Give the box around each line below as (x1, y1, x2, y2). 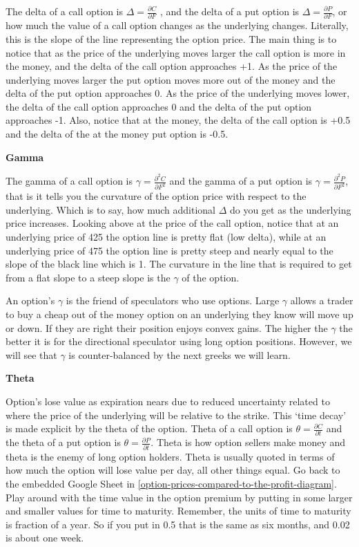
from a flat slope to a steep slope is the (6, 270, 171, 284)
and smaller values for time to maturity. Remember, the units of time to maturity (6, 503, 351, 518)
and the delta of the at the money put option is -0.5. (6, 127, 229, 141)
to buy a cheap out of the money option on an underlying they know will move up (6, 306, 353, 321)
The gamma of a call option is (6, 174, 133, 188)
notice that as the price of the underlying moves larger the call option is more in (6, 45, 346, 59)
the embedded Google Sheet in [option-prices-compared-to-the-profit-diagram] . (6, 476, 337, 490)
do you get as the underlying (229, 202, 351, 216)
